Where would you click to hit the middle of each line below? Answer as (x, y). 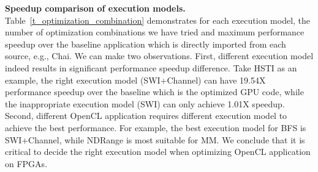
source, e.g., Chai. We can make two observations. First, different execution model (159, 56)
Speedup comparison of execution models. (95, 8)
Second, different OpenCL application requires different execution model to (146, 116)
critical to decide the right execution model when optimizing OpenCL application (158, 152)
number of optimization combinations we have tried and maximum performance (155, 32)
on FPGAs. (26, 163)
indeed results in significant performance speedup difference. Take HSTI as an (151, 67)
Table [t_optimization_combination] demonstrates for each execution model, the (158, 20)
